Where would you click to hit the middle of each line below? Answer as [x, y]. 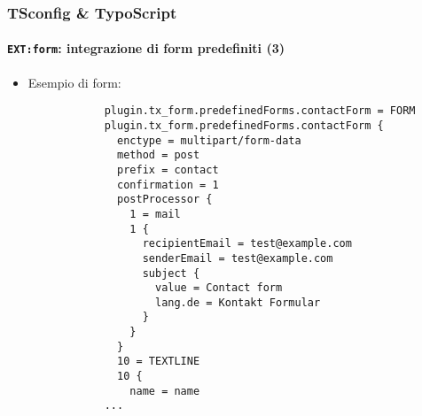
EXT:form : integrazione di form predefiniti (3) [146, 48]
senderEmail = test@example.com [238, 258]
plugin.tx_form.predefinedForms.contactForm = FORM [260, 111]
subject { [171, 273]
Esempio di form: [74, 82]
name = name [165, 391]
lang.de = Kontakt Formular [238, 302]
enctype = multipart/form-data [209, 140]
